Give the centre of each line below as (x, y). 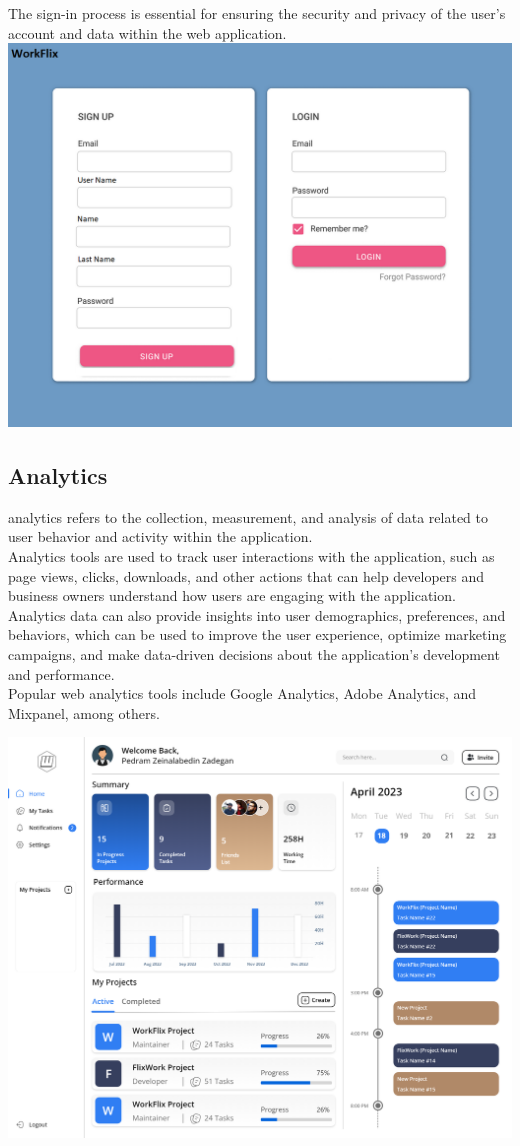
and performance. (61, 673)
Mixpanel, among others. (84, 712)
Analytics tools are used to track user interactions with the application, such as (251, 556)
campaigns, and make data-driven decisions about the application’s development (254, 654)
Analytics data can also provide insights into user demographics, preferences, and (257, 614)
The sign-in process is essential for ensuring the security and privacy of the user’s (257, 13)
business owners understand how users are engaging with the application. (232, 595)
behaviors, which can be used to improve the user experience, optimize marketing (257, 634)
